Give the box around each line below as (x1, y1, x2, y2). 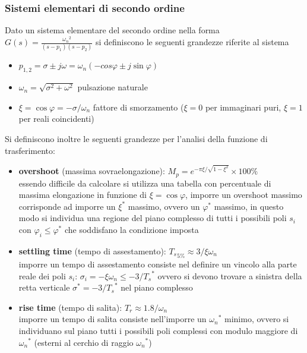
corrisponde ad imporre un (18, 200, 116, 212)
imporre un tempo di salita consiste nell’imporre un (18, 313, 207, 325)
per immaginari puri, (205, 100, 281, 113)
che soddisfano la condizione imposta (64, 223, 199, 235)
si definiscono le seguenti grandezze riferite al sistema (95, 36, 289, 48)
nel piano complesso (121, 281, 193, 294)
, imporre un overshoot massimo (185, 188, 302, 201)
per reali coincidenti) (18, 112, 94, 125)
